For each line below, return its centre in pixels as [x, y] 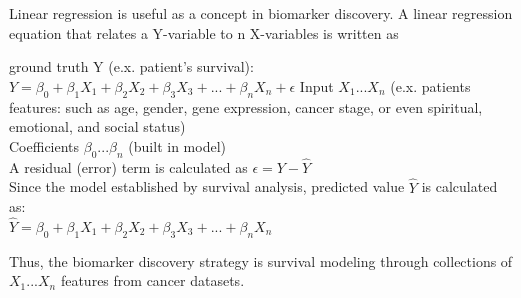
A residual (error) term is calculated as [128, 166]
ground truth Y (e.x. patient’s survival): [131, 66]
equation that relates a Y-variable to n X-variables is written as [204, 32]
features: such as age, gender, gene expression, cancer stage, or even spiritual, [246, 106]
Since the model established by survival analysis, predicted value [207, 186]
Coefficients [44, 145]
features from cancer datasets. [152, 280]
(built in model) [177, 145]
